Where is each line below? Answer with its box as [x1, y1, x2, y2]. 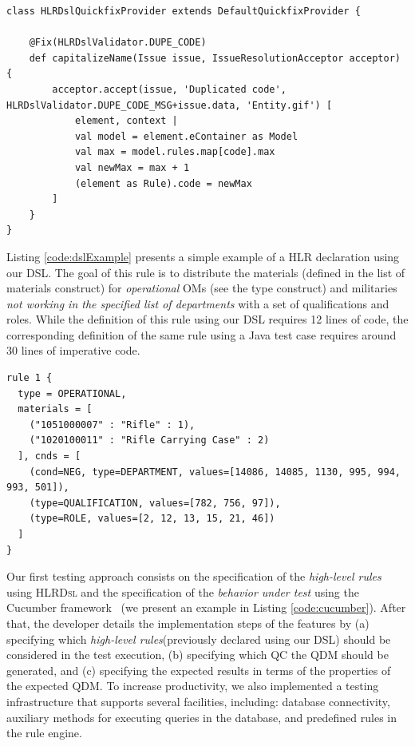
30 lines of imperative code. [6, 342, 140, 359]
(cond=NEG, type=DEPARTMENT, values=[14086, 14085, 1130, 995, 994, [29, 466, 401, 478]
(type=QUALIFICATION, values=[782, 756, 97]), [29, 497, 281, 509]
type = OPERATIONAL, [18, 387, 127, 399]
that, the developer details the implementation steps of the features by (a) [6, 614, 370, 631]
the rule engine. [6, 724, 82, 741]
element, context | [74, 115, 178, 127]
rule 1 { [6, 372, 53, 384]
